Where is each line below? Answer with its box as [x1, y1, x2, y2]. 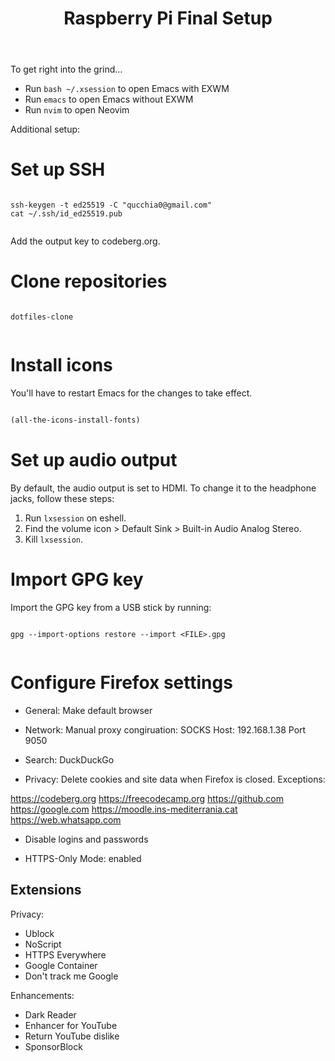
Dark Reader [24, 1008, 77, 1021]
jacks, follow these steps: [10, 492, 115, 504]
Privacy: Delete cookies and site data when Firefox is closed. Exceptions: [24, 773, 326, 785]
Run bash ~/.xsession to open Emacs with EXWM [24, 83, 230, 95]
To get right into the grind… [10, 63, 123, 76]
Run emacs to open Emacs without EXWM [24, 93, 194, 106]
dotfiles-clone [10, 312, 74, 322]
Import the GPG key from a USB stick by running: [10, 601, 212, 613]
